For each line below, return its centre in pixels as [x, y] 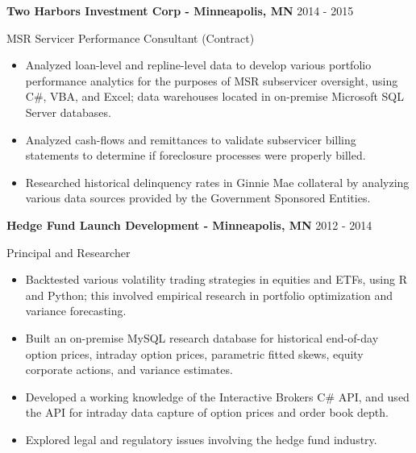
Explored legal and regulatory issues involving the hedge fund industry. [201, 439]
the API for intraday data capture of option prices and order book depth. [207, 412]
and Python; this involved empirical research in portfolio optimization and [209, 295]
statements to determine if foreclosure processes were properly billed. [196, 155]
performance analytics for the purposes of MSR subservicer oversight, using [212, 80]
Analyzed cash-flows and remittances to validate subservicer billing [191, 139]
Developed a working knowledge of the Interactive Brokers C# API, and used [217, 396]
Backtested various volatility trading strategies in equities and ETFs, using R [216, 279]
